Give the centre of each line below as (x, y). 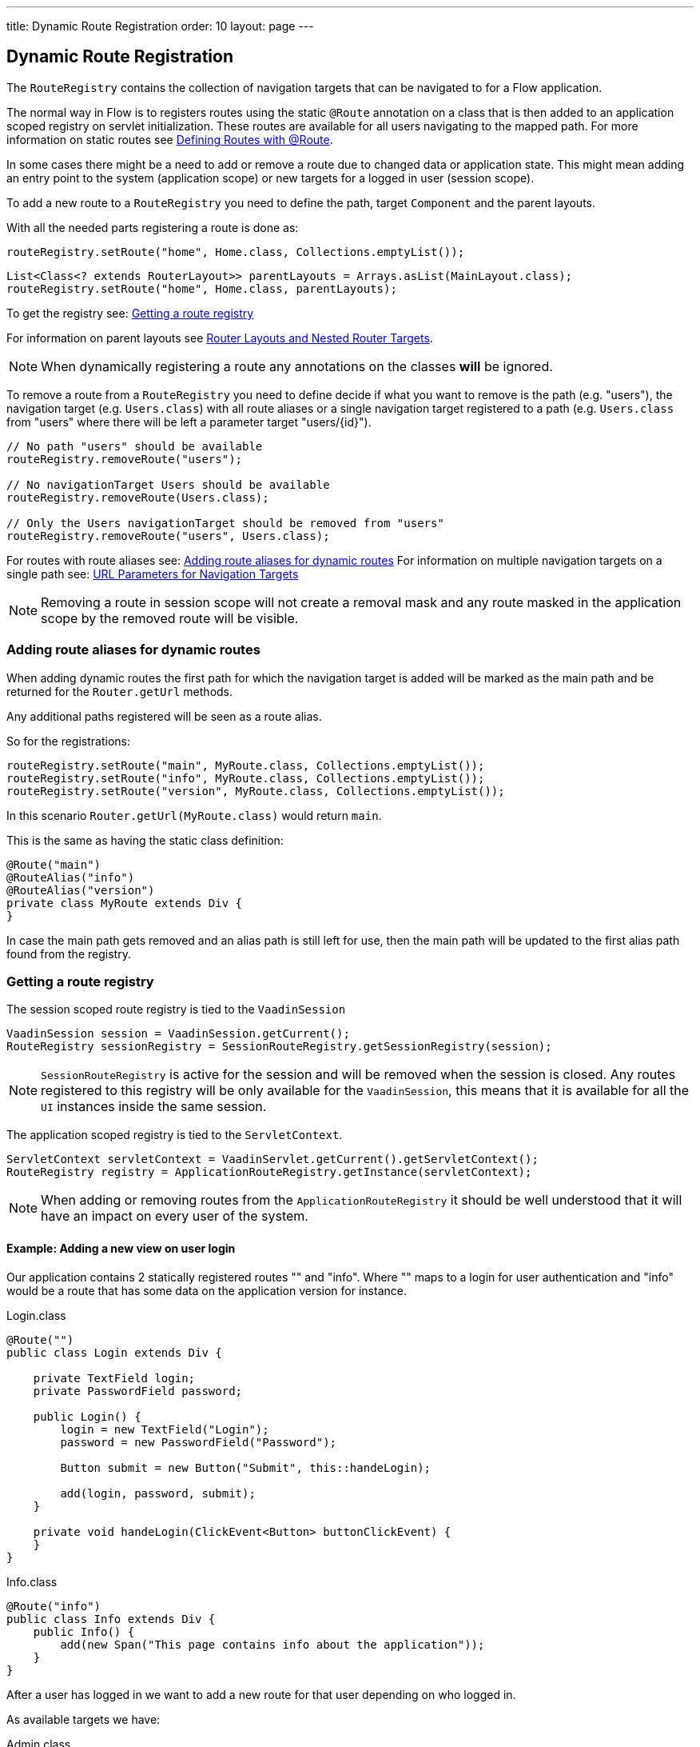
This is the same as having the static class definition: (145, 840)
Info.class (32, 1581)
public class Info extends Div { (111, 1619)
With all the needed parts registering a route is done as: (153, 227)
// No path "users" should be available (135, 446)
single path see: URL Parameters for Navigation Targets (153, 574)
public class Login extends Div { (114, 1352)
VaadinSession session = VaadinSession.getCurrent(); (178, 1034)
